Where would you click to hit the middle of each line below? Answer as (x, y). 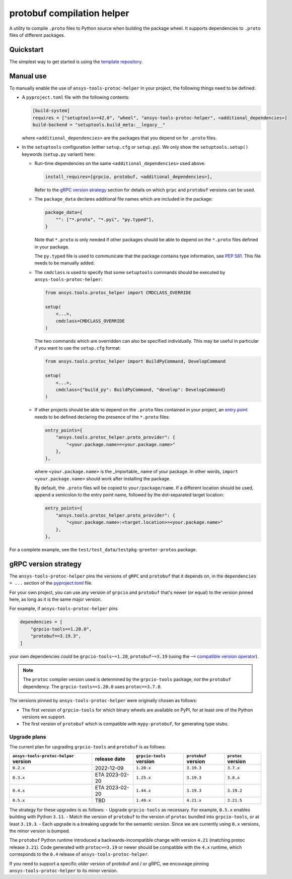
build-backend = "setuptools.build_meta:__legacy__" (99, 124)
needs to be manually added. (65, 263)
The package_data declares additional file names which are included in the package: (124, 199)
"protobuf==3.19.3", (56, 636)
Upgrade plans (28, 737)
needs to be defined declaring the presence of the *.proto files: (102, 417)
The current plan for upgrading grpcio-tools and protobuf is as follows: (88, 747)
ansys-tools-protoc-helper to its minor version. (64, 870)
